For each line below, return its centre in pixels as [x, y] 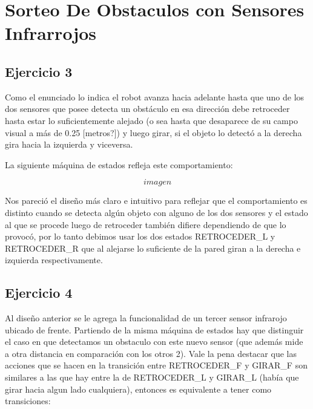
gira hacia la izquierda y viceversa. [69, 144]
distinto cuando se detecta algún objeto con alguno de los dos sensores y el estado [156, 212]
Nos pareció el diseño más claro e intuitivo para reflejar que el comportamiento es [156, 201]
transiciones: [28, 401]
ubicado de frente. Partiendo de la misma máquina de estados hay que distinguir [154, 329]
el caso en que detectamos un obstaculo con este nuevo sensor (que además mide [154, 342]
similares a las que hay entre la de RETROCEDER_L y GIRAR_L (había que [152, 377]
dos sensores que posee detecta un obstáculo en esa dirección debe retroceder [147, 109]
